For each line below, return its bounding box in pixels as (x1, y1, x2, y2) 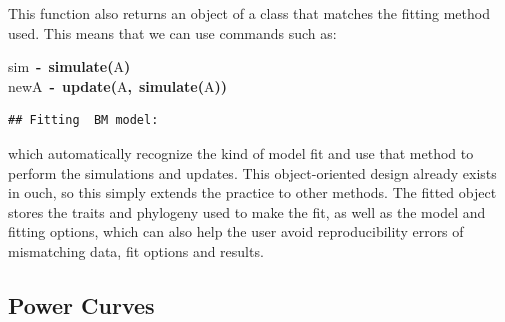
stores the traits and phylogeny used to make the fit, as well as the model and (8, 201, 486, 222)
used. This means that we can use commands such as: (8, 22, 337, 43)
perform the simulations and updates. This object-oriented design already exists (8, 162, 497, 183)
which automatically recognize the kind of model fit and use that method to (8, 142, 474, 163)
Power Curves (8, 289, 155, 320)
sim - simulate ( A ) (8, 56, 131, 77)
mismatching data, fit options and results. (8, 240, 264, 261)
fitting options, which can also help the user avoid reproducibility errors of (8, 221, 464, 242)
